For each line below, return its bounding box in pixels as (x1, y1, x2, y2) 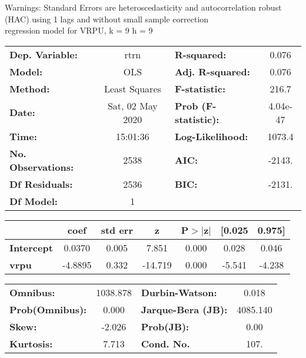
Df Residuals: (9, 177, 73, 191)
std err (101, 223, 133, 237)
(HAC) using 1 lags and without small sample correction (5, 12, 209, 25)
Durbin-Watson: (141, 285, 217, 299)
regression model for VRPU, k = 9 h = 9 (5, 24, 153, 37)
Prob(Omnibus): (9, 302, 87, 316)
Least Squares (104, 81, 161, 95)
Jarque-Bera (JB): (141, 302, 228, 316)
